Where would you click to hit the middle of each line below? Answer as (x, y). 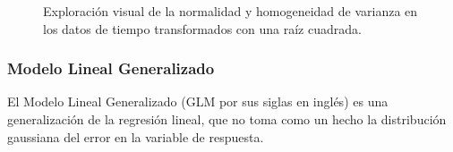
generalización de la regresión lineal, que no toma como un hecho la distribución (227, 119)
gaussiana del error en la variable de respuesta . (136, 136)
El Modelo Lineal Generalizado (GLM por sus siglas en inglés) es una (198, 101)
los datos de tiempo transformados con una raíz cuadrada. (202, 28)
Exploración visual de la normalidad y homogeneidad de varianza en (231, 11)
